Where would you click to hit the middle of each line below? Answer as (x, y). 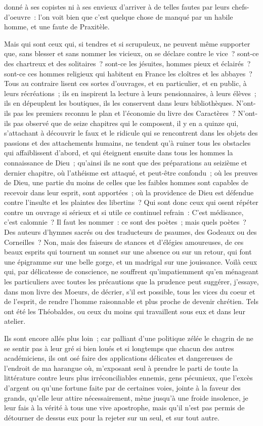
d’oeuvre (17, 16)
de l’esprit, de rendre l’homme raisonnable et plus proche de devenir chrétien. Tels (131, 301)
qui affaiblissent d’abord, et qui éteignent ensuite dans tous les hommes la (119, 153)
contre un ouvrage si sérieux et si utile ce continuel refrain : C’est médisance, (124, 212)
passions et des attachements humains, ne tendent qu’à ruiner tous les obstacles (127, 142)
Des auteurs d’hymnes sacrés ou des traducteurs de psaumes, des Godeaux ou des (130, 232)
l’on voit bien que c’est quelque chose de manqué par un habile (136, 16)
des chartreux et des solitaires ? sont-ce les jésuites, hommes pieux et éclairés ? (127, 63)
